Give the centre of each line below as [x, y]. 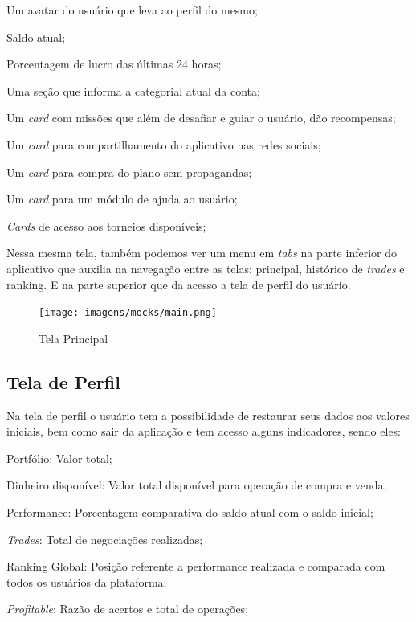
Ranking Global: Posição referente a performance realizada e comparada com [196, 566]
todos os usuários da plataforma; [87, 581]
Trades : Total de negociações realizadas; [105, 539]
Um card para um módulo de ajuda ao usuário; [122, 199]
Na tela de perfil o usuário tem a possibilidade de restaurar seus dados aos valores [208, 415]
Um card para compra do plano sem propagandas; [129, 172]
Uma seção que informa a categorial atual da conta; [133, 90]
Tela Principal [73, 338]
